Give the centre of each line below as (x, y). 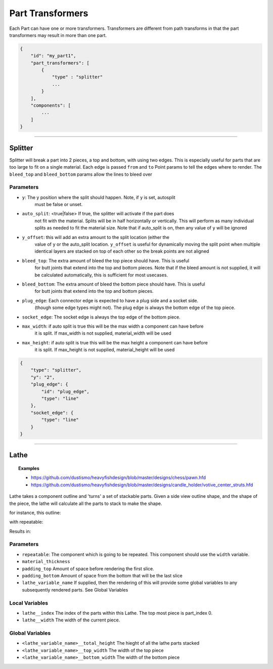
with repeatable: (26, 522)
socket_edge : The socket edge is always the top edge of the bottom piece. (101, 317)
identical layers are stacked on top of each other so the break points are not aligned (122, 251)
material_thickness (46, 562)
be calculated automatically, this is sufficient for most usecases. (101, 275)
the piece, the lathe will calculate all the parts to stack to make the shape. (86, 503)
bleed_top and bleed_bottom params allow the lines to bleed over (81, 174)
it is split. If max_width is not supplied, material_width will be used (103, 333)
